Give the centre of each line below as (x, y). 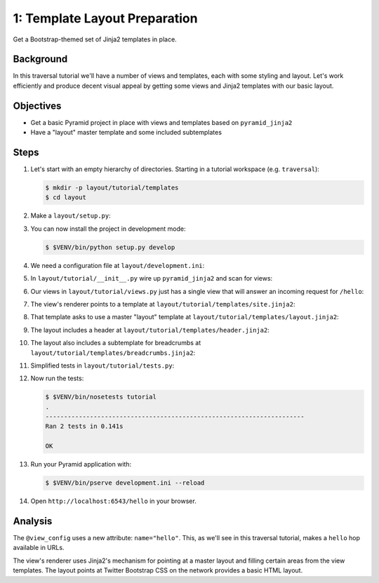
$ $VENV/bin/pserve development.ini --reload (125, 483)
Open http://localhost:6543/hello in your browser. (113, 501)
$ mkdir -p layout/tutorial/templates (112, 188)
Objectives (37, 106)
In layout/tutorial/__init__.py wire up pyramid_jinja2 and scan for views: (152, 279)
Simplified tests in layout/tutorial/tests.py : (102, 366)
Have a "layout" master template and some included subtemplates (126, 133)
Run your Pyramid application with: (81, 464)
